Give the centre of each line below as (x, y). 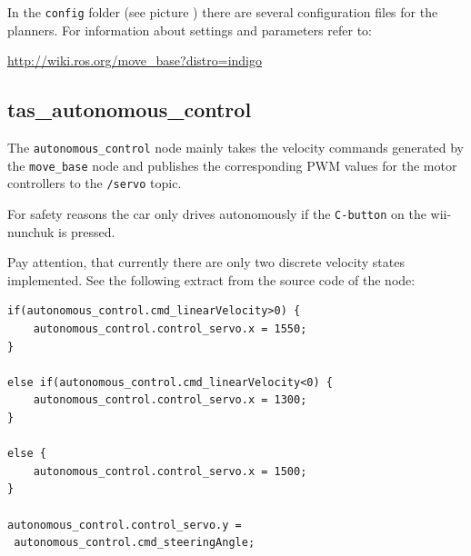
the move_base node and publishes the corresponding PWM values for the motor (232, 165)
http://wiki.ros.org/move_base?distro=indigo (135, 60)
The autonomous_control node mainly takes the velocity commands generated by (235, 148)
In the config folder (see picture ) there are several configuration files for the (223, 12)
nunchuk (31, 231)
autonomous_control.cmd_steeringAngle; (135, 543)
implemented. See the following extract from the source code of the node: (211, 279)
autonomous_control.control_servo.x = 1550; (170, 329)
